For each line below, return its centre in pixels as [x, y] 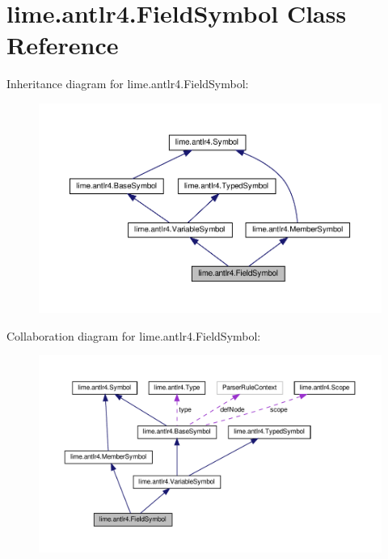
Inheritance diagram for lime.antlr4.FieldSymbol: [128, 84]
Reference [63, 45]
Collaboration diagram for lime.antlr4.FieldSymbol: [134, 335]
